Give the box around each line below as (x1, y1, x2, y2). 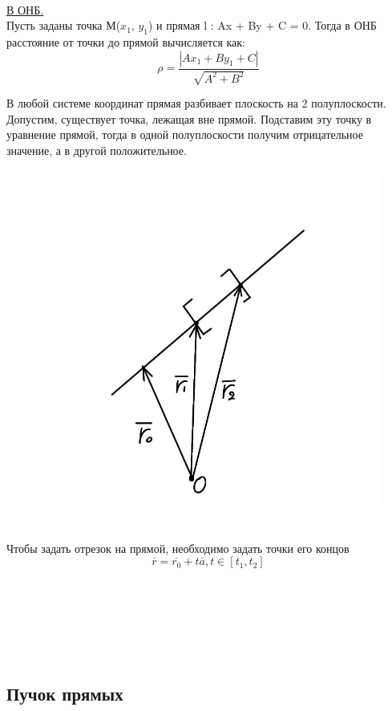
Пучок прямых (6, 681, 123, 705)
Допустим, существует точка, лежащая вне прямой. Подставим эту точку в (6, 110, 372, 127)
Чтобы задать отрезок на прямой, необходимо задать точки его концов (6, 539, 350, 556)
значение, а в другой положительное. (6, 141, 187, 158)
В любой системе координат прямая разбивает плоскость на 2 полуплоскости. (6, 95, 386, 111)
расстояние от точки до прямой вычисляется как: (6, 33, 246, 50)
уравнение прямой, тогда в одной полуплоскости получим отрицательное (6, 126, 363, 143)
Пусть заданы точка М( (6, 17, 121, 34)
